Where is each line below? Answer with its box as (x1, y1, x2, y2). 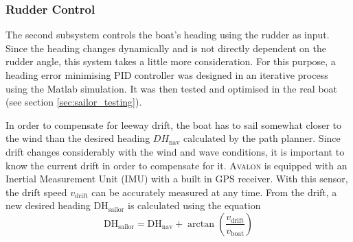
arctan (187, 219, 215, 229)
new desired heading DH (5, 198, 109, 213)
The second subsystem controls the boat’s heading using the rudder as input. (5, 27, 330, 42)
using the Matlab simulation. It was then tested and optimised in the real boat (5, 81, 338, 95)
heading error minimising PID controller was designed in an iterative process (5, 68, 328, 82)
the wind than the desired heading (5, 131, 150, 145)
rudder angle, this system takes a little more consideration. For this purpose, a (5, 54, 336, 69)
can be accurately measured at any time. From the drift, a (91, 184, 337, 199)
